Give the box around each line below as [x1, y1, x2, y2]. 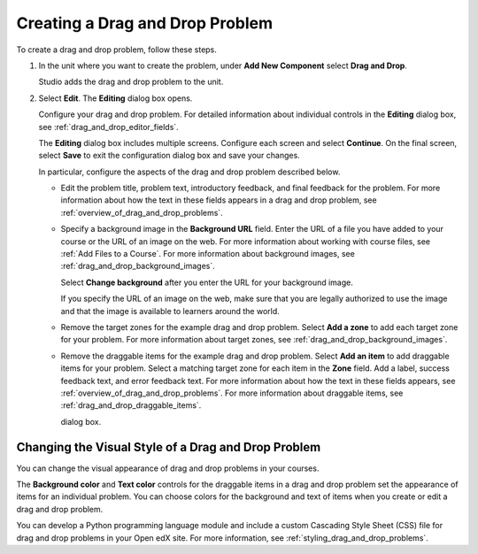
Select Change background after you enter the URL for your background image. [60, 277, 353, 288]
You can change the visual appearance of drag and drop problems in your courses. [16, 463, 320, 473]
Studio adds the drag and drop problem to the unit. [38, 76, 224, 88]
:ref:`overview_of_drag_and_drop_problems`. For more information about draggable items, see [60, 388, 404, 398]
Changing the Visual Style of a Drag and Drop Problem [16, 439, 321, 455]
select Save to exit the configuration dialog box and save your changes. [38, 150, 300, 161]
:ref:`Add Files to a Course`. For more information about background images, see [60, 249, 356, 259]
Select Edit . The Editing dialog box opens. [38, 93, 193, 104]
